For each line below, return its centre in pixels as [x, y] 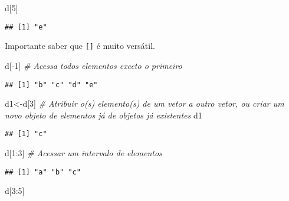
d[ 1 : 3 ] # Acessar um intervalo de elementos [83, 153]
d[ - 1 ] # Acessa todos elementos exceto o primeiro [93, 65]
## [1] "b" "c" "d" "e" [51, 85]
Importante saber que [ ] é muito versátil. [80, 46]
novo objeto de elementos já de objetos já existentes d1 [104, 115]
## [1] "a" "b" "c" [43, 172]
